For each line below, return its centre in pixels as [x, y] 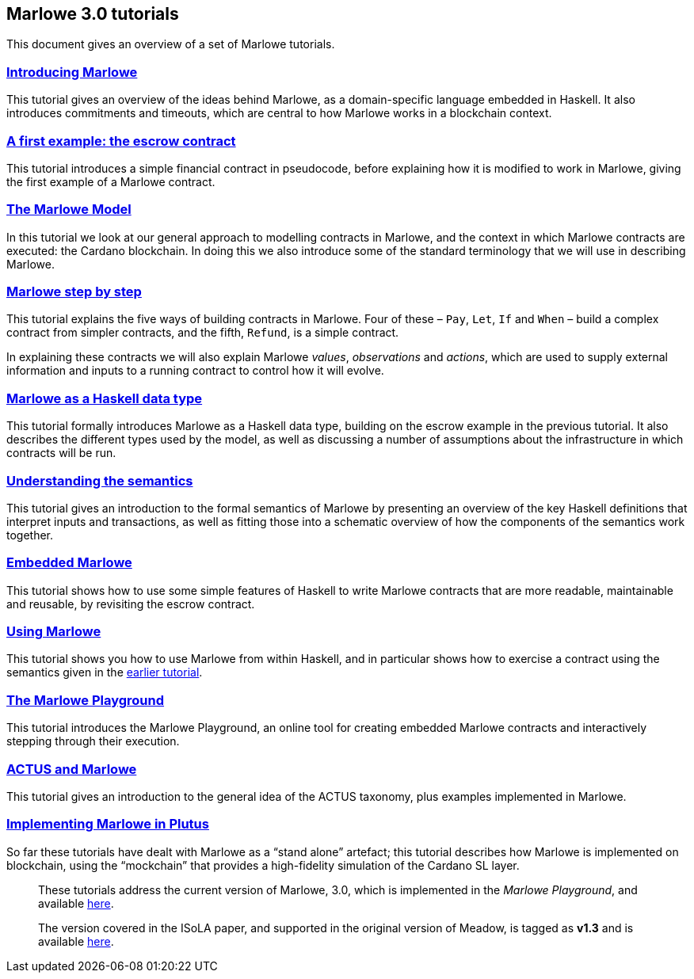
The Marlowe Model [69, 210]
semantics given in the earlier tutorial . [105, 672]
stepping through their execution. [93, 741]
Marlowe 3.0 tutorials [93, 14]
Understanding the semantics [100, 480]
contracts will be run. [61, 453]
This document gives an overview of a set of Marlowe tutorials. [171, 44]
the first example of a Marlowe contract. [111, 181]
